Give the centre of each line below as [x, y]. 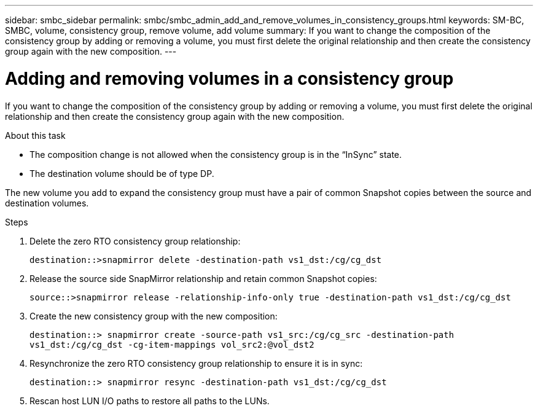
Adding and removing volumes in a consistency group [229, 78]
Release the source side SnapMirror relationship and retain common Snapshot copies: [203, 278]
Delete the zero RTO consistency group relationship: [135, 241]
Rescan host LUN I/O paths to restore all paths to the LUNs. [150, 401]
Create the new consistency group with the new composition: [154, 316]
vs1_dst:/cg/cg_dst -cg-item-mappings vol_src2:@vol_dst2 [172, 344]
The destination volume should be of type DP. [122, 173]
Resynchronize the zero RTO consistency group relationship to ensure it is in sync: [196, 363]
